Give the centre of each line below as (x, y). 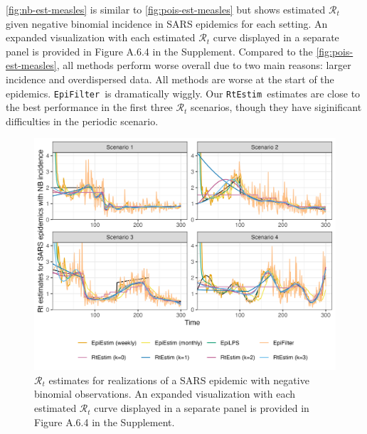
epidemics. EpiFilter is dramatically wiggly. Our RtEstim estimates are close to (183, 93)
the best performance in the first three (89, 107)
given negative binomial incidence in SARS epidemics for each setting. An (167, 23)
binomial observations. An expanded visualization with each (165, 394)
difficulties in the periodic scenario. (82, 121)
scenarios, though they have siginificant (276, 107)
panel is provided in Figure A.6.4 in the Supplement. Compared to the (159, 51)
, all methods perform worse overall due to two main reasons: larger (204, 65)
